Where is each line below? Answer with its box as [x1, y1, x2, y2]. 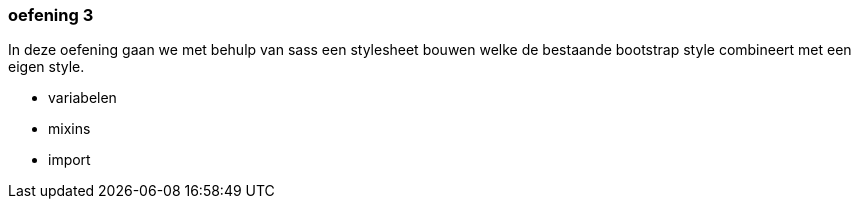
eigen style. [8, 58, 85, 76]
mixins [48, 120, 91, 138]
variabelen [48, 89, 117, 107]
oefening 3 [8, 5, 94, 25]
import [48, 151, 91, 169]
